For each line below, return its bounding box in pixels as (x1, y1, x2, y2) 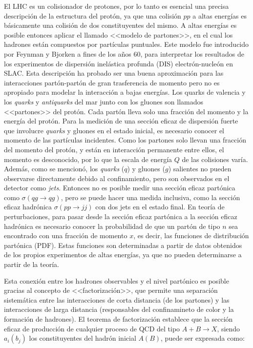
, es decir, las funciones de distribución (133, 230, 249, 241)
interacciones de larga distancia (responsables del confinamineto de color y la (4, 304, 234, 314)
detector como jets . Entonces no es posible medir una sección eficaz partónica (4, 183, 235, 193)
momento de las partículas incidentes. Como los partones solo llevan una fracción (4, 135, 246, 145)
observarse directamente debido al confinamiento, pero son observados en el (4, 173, 230, 183)
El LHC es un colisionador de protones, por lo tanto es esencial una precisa (4, 1, 229, 11)
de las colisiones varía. (182, 154, 248, 164)
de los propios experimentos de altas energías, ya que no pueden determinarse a (4, 249, 242, 260)
